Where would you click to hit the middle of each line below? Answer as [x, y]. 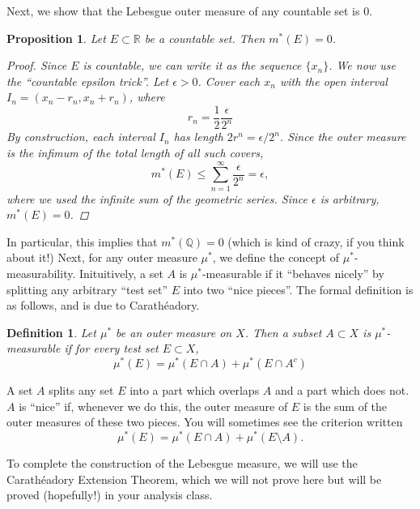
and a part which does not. [342, 390]
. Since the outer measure [343, 137]
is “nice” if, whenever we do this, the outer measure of [153, 406]
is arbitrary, [350, 198]
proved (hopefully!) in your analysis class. [110, 495]
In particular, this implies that [82, 241]
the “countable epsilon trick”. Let [88, 81]
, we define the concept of [276, 257]
